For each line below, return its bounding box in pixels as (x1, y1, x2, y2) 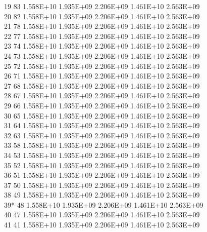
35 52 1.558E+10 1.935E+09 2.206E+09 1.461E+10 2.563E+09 (4, 160, 200, 170)
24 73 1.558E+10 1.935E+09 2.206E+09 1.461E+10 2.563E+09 (4, 50, 200, 61)
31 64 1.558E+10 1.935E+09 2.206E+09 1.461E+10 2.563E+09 (4, 120, 200, 131)
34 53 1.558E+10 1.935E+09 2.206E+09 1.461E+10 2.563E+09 (4, 149, 200, 160)
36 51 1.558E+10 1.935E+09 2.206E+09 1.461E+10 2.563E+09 (4, 170, 200, 180)
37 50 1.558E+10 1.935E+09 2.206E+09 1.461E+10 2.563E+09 (4, 179, 200, 190)
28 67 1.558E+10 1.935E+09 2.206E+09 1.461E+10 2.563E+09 (4, 90, 200, 101)
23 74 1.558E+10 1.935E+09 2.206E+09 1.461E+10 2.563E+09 (4, 41, 200, 51)
